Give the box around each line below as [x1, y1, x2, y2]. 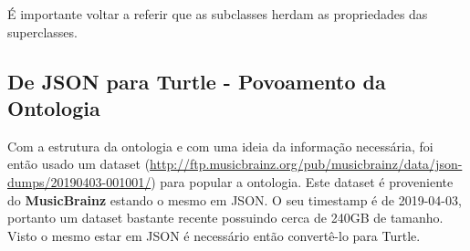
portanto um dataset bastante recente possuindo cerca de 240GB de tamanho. [7, 208, 444, 227]
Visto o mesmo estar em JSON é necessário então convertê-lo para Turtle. [7, 225, 421, 245]
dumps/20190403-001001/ [7, 172, 151, 191]
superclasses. [7, 22, 78, 41]
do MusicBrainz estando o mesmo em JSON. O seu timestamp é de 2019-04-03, [7, 190, 462, 209]
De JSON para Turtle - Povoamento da [7, 67, 386, 95]
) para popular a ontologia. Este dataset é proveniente [151, 172, 454, 191]
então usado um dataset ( [7, 154, 151, 173]
